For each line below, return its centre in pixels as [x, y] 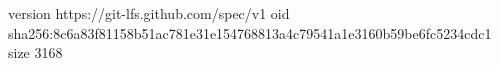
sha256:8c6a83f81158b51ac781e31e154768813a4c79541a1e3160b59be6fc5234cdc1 [250, 32]
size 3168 [35, 52]
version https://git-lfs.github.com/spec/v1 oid [149, 13]
